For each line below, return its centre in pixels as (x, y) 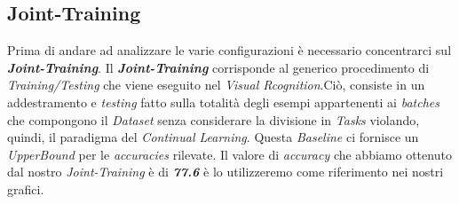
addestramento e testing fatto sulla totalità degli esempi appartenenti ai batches (223, 102)
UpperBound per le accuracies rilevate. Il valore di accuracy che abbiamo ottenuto (229, 154)
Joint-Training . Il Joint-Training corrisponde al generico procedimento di (218, 67)
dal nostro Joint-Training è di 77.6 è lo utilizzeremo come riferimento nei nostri (226, 172)
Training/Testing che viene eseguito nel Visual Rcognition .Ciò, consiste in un (216, 85)
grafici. (26, 188)
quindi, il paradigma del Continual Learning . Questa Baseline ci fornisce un (213, 137)
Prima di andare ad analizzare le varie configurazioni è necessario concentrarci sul (229, 50)
